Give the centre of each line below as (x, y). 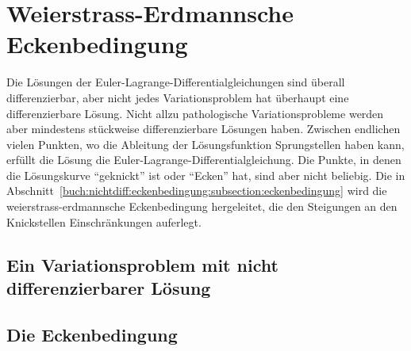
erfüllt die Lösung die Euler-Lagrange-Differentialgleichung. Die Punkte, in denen (204, 160)
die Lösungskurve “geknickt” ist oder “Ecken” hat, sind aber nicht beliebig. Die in (206, 175)
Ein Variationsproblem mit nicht (142, 264)
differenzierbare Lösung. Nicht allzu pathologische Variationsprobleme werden (195, 113)
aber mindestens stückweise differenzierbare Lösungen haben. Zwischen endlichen (204, 129)
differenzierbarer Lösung (109, 288)
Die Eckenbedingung (92, 334)
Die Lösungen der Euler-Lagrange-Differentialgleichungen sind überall (176, 82)
